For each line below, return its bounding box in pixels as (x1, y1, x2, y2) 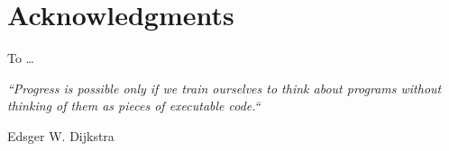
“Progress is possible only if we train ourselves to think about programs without (7, 78, 442, 97)
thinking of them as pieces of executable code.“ (7, 96, 261, 115)
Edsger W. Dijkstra (7, 126, 115, 145)
